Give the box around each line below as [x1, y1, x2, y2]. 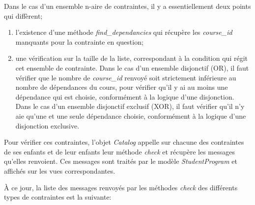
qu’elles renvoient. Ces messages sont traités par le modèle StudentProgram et [4, 156, 237, 166]
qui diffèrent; [4, 10, 43, 21]
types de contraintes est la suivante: [4, 192, 112, 202]
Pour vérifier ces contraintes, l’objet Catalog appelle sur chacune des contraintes [4, 137, 244, 147]
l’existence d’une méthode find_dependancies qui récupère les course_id [15, 27, 232, 37]
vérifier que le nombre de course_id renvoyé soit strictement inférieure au [15, 72, 236, 82]
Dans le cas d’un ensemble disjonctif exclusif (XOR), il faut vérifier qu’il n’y [15, 101, 245, 111]
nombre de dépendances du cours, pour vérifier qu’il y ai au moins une [15, 82, 228, 92]
